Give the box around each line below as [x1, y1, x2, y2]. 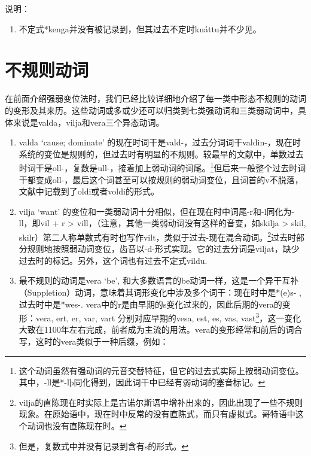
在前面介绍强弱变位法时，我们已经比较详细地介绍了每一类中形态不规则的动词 [5, 92, 306, 105]
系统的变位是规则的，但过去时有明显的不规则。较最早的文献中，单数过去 [19, 147, 304, 160]
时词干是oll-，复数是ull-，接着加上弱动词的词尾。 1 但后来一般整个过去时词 [19, 160, 306, 174]
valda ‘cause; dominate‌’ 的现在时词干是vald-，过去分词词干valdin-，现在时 [19, 136, 301, 148]
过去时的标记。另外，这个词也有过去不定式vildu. [19, 254, 208, 266]
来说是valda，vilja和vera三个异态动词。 [13, 115, 164, 128]
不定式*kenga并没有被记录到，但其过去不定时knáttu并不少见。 [19, 22, 261, 35]
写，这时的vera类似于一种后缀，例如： [19, 335, 169, 347]
